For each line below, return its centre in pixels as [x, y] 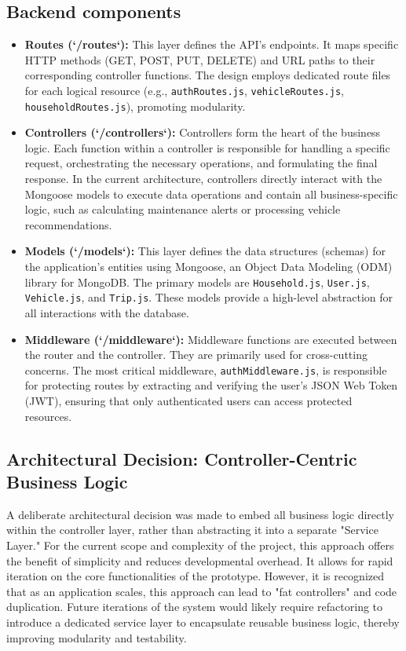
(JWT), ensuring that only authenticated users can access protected [188, 400]
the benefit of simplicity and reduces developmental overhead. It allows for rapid [200, 560]
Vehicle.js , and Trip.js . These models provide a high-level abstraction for [208, 297]
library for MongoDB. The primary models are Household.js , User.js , [197, 282]
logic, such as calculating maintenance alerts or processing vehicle [183, 209]
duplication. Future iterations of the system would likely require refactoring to [195, 607]
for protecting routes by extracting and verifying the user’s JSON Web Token [211, 385]
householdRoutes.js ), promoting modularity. [135, 106]
